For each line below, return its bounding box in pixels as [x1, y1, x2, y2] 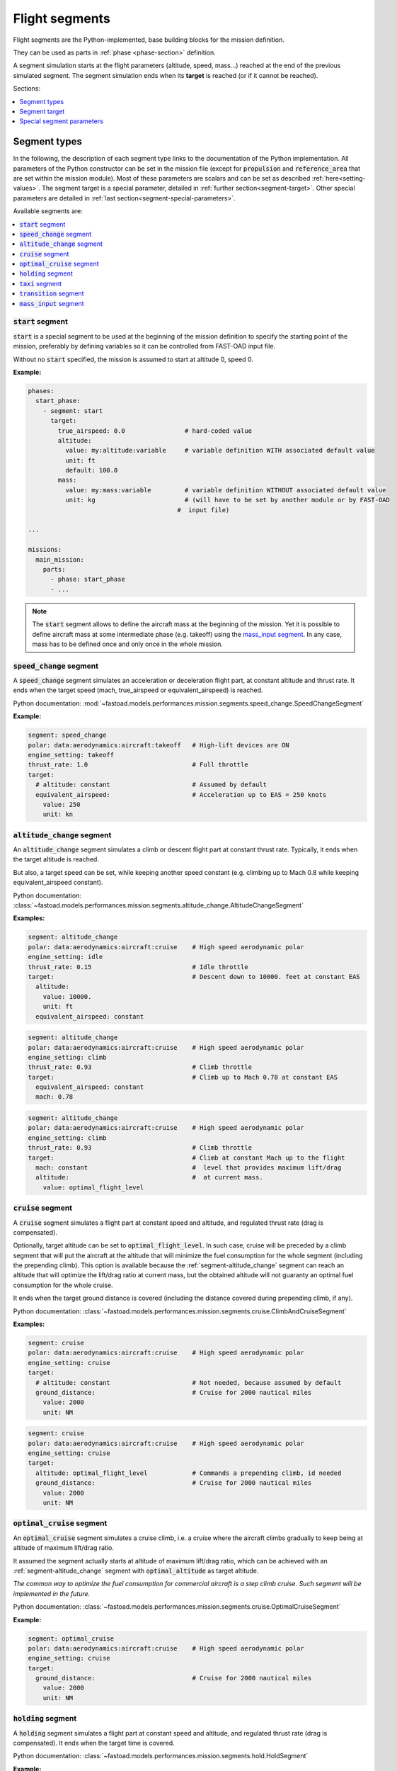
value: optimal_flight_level [42, 1183, 144, 1192]
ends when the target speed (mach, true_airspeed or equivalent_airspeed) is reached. [13, 686, 263, 694]
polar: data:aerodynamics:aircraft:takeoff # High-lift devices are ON [28, 741, 289, 749]
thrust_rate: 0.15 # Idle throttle [28, 963, 248, 971]
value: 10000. [42, 992, 92, 1000]
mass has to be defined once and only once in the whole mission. [32, 640, 223, 648]
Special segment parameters [19, 117, 104, 125]
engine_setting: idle [28, 953, 103, 961]
